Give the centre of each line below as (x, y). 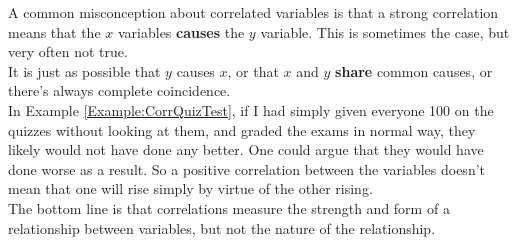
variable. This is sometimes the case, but (385, 31)
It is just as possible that (84, 70)
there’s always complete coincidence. (119, 90)
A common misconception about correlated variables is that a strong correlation (253, 12)
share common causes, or (414, 70)
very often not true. (68, 51)
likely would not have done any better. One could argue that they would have (246, 149)
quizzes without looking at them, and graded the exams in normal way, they (242, 129)
